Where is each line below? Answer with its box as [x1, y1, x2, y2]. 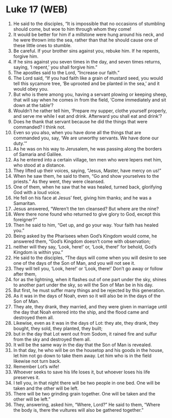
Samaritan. [13, 200, 36, 206]
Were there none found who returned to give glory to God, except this [13, 211, 161, 217]
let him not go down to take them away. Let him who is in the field [13, 352, 152, 359]
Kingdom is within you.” [13, 249, 63, 255]
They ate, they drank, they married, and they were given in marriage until [13, 303, 167, 309]
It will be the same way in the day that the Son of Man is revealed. [13, 342, 153, 348]
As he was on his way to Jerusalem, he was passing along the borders [13, 145, 162, 152]
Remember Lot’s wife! [13, 363, 59, 369]
